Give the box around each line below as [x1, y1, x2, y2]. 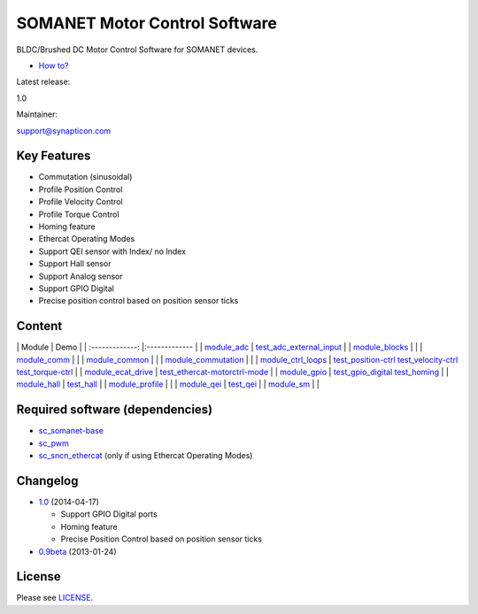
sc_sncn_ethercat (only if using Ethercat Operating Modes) [38, 450, 253, 461]
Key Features [16, 149, 91, 164]
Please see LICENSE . [16, 593, 93, 603]
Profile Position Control [38, 184, 123, 195]
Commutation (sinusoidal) [38, 172, 133, 182]
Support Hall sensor [38, 258, 112, 269]
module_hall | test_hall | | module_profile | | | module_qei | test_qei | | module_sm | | [16, 379, 320, 389]
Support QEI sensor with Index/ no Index [38, 246, 186, 257]
